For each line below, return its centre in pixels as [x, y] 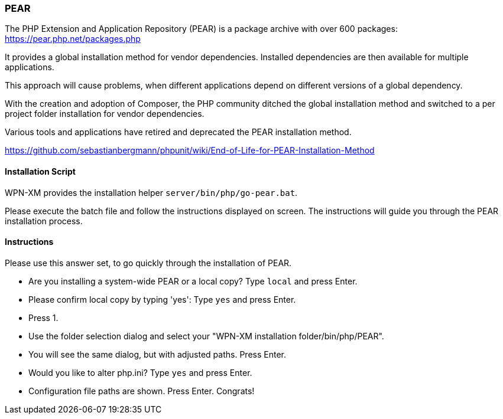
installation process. [44, 221]
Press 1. [43, 317]
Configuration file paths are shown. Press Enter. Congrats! [142, 391]
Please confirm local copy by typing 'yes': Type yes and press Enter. [162, 299]
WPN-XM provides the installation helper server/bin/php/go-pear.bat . [151, 192]
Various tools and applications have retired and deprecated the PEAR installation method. [178, 132]
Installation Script [40, 171]
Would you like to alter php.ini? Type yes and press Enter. [140, 372]
